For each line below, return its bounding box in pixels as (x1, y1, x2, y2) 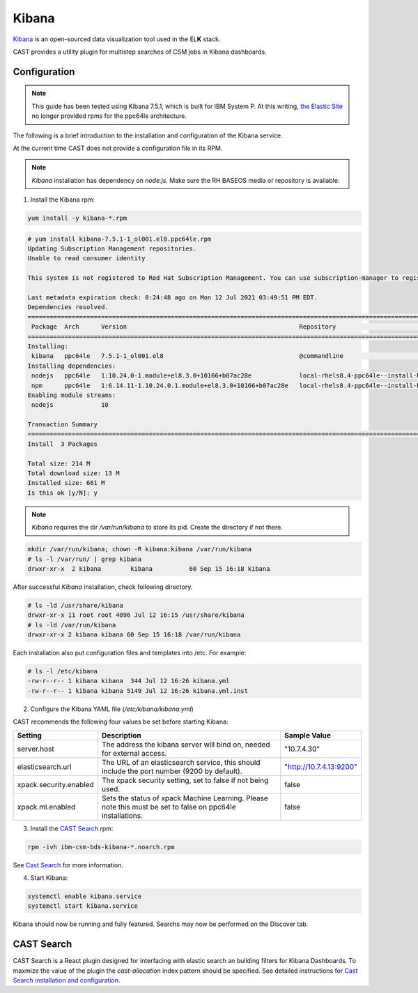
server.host (17, 744, 55, 754)
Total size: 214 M (27, 459, 91, 468)
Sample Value (284, 730, 331, 740)
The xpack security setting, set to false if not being (101, 775, 269, 785)
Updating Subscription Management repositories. (27, 245, 197, 253)
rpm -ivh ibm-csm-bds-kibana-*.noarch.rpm (27, 843, 175, 851)
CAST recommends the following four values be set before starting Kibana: (13, 717, 229, 726)
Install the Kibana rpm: (30, 195, 95, 204)
